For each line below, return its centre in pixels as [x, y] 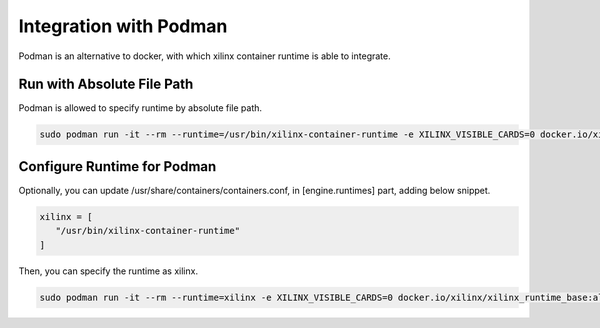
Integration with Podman [123, 26]
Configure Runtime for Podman [117, 166]
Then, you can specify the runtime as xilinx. [108, 271]
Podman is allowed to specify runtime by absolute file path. [140, 108]
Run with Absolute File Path [106, 84]
